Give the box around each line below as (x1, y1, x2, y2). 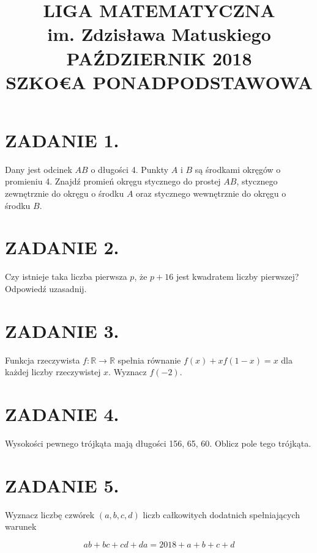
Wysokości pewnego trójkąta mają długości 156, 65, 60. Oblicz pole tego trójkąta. (5, 437, 311, 449)
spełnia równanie (117, 353, 181, 366)
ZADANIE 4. (5, 401, 119, 427)
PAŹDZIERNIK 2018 (66, 45, 252, 70)
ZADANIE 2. (5, 235, 119, 260)
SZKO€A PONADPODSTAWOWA (6, 69, 313, 94)
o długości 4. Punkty (91, 163, 169, 175)
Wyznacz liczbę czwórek (5, 508, 95, 521)
